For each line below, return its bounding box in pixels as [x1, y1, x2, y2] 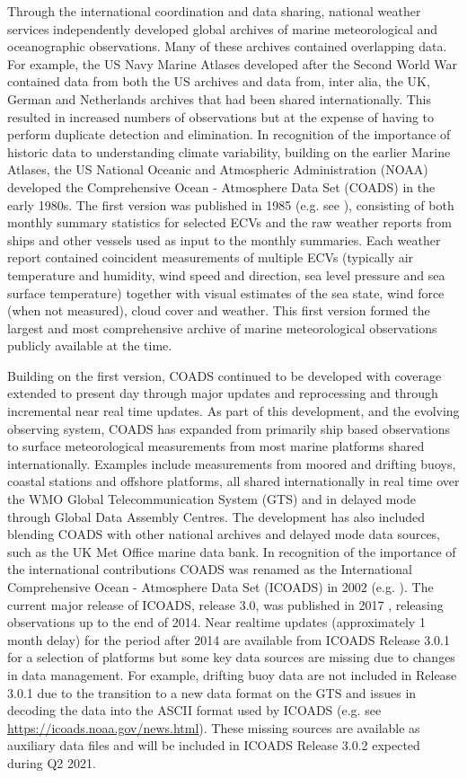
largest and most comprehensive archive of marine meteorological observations [7, 318, 437, 337]
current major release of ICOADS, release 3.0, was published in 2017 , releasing [7, 595, 444, 614]
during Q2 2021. [7, 753, 96, 772]
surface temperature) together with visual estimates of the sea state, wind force [7, 283, 445, 302]
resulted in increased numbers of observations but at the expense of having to [7, 107, 435, 126]
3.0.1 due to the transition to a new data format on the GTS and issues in [7, 683, 417, 702]
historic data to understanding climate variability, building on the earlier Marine [7, 142, 451, 161]
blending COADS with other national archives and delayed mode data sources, [7, 525, 441, 544]
